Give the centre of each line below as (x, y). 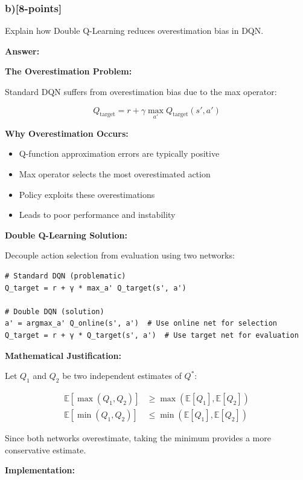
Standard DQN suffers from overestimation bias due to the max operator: (141, 91)
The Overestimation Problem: (69, 71)
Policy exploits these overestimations (87, 194)
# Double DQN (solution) (55, 311)
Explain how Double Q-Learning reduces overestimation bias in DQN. (134, 31)
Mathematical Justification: (63, 355)
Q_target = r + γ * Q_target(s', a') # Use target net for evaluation (152, 335)
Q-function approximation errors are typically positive (119, 153)
